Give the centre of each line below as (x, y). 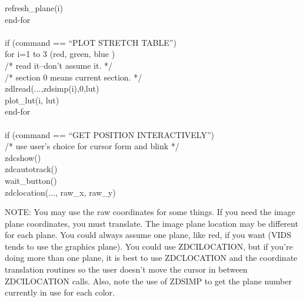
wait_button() (31, 180)
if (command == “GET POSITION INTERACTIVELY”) (109, 134)
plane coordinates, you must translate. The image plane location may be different (151, 223)
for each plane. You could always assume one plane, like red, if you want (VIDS (148, 235)
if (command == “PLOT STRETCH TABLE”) (91, 42)
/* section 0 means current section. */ (74, 77)
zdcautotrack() (31, 169)
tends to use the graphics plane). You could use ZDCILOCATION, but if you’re (149, 246)
